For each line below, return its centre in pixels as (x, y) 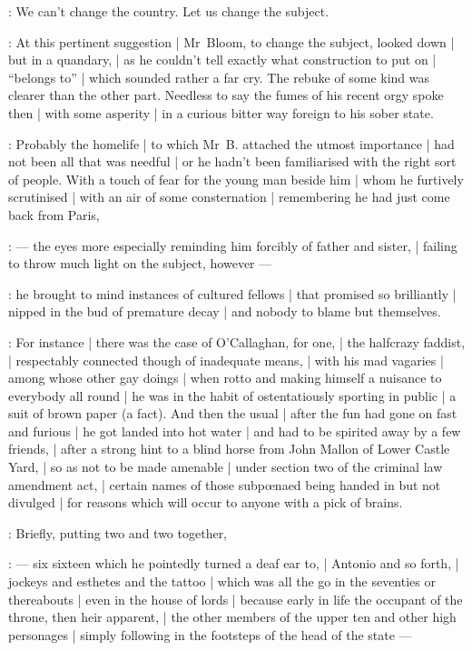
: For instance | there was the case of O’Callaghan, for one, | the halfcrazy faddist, (237, 341)
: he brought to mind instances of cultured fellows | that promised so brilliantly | (232, 293)
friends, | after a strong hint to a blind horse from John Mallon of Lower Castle (229, 449)
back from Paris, (54, 214)
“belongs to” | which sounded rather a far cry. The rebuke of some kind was (219, 77)
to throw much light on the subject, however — (140, 263)
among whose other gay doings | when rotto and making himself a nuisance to (225, 378)
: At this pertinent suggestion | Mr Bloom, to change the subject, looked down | (231, 41)
